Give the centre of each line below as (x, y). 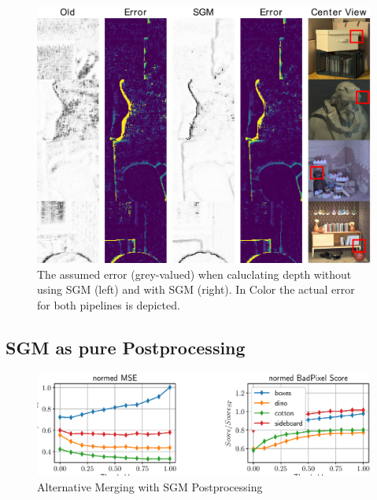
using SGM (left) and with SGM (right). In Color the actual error (196, 289)
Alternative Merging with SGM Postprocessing (150, 486)
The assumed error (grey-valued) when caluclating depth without (194, 274)
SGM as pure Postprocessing (126, 348)
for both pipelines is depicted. (109, 305)
